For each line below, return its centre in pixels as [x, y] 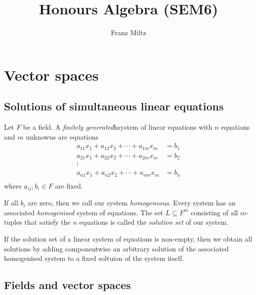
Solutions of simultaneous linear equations [114, 106]
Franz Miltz [128, 32]
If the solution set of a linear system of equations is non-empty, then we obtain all [128, 239]
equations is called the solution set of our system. [154, 222]
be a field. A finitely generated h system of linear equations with [118, 127]
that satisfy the [47, 222]
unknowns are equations [62, 136]
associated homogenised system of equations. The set [84, 212]
